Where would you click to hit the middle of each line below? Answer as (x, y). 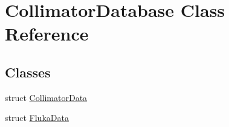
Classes (28, 72)
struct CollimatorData (46, 97)
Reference (47, 34)
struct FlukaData (37, 118)
